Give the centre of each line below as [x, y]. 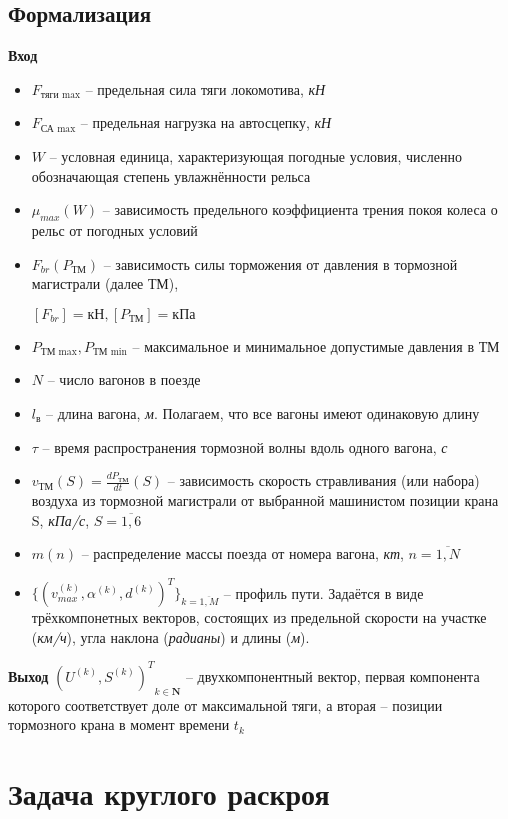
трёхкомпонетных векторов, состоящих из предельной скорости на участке [259, 617]
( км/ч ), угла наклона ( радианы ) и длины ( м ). [170, 636]
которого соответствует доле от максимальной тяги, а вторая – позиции [225, 704]
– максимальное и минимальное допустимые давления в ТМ [316, 345]
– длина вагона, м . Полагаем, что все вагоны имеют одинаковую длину [263, 412]
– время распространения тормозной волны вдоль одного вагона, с [245, 446]
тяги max [60, 95]
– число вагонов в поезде [124, 379]
